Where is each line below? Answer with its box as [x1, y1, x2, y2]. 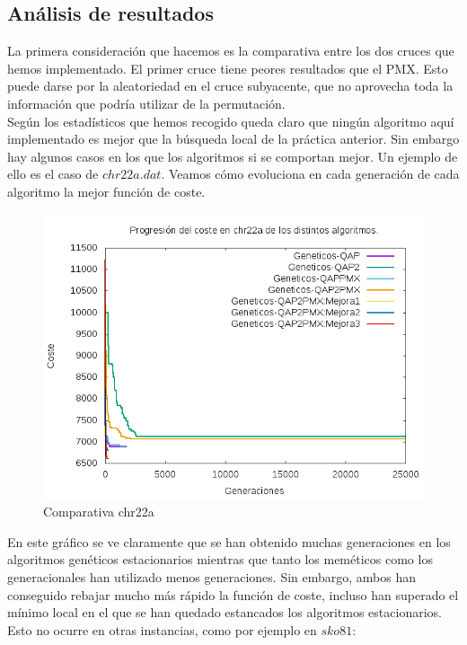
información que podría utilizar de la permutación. [7, 93, 286, 112]
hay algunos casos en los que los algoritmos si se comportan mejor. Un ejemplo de [7, 146, 458, 165]
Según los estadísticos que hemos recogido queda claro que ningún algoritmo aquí [7, 111, 454, 130]
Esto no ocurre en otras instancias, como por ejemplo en [7, 620, 317, 639]
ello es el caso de [7, 164, 99, 183]
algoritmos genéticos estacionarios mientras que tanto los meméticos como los [7, 550, 433, 569]
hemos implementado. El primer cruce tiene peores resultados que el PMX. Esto [7, 58, 448, 77]
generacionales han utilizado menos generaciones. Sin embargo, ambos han [7, 567, 417, 586]
